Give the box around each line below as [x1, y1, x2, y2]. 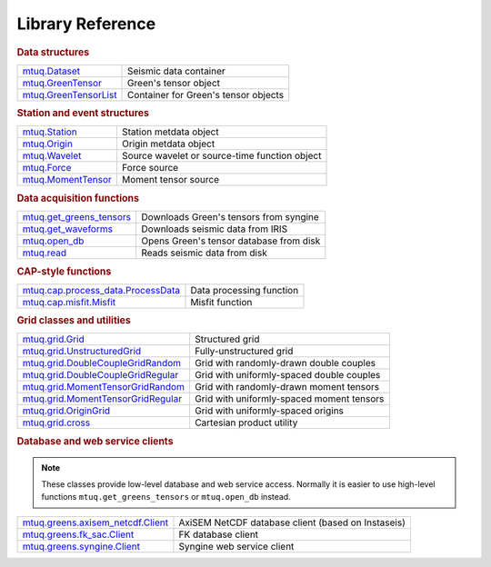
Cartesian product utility [194, 416, 298, 429]
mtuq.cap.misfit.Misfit [22, 295, 116, 308]
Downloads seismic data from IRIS [141, 223, 288, 235]
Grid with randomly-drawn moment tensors [194, 381, 380, 393]
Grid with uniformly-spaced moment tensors [194, 393, 385, 405]
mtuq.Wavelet [22, 150, 82, 163]
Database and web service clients [16, 434, 174, 447]
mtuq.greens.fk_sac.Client [22, 528, 135, 541]
